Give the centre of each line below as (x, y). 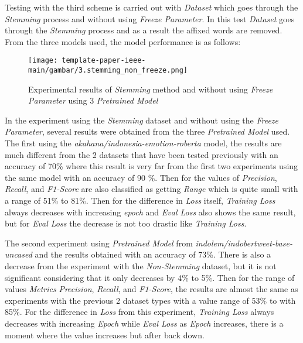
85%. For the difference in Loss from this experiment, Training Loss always (139, 312)
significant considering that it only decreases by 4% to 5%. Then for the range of (150, 277)
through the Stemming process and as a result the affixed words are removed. (144, 30)
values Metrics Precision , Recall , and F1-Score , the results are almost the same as (151, 289)
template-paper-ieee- (104, 61)
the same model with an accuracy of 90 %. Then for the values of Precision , (141, 177)
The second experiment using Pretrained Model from (99, 243)
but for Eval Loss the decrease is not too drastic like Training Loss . (126, 223)
